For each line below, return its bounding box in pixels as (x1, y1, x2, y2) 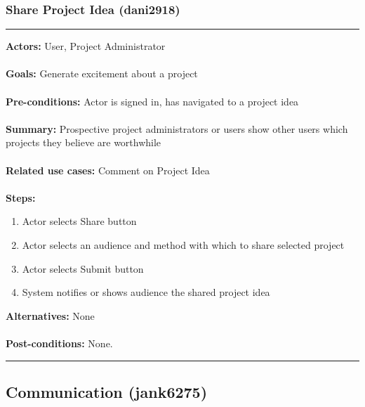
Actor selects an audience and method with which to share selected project (22, 237, 345, 252)
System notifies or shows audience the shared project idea (22, 285, 270, 299)
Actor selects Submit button (22, 261, 144, 276)
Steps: (6, 190, 36, 205)
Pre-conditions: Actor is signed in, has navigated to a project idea (6, 93, 299, 108)
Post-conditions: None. (6, 335, 113, 350)
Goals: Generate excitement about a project (6, 66, 198, 81)
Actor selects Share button (22, 214, 137, 228)
